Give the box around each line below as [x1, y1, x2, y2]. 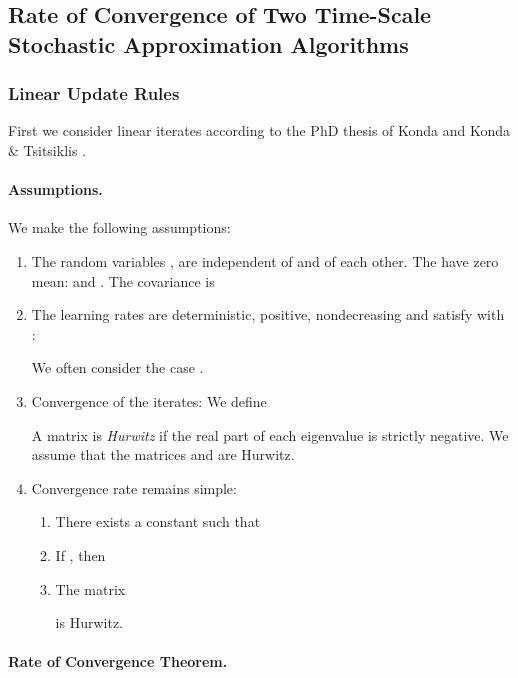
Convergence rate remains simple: [31, 477, 237, 498]
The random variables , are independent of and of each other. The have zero [31, 250, 499, 271]
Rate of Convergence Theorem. [8, 651, 228, 672]
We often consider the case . [31, 357, 204, 378]
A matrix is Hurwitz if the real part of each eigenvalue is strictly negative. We [31, 424, 509, 445]
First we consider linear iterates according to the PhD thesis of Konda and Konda [8, 120, 511, 141]
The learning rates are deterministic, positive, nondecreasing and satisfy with [31, 304, 505, 325]
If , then [55, 544, 106, 565]
